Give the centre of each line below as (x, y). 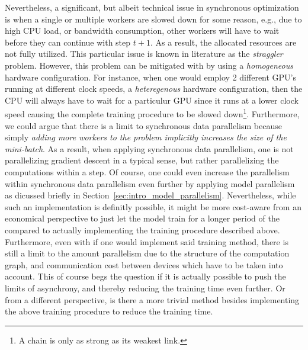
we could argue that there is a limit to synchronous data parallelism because (143, 125)
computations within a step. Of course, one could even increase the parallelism (147, 171)
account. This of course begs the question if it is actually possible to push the (145, 276)
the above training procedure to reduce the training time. (109, 311)
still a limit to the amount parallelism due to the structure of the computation (147, 253)
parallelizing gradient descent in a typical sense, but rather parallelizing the (142, 160)
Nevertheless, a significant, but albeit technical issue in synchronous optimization (152, 7)
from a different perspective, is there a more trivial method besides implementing (152, 299)
